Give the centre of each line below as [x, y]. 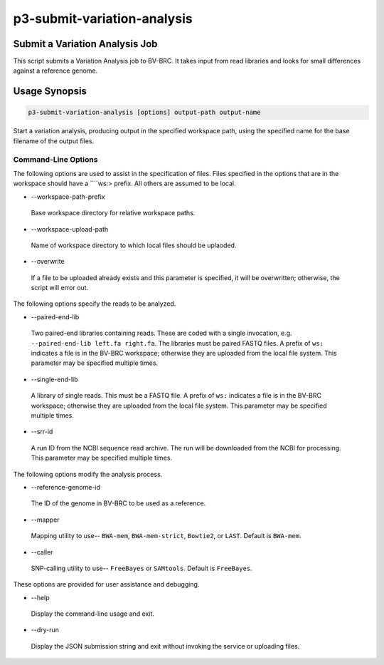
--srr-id [42, 432]
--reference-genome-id [66, 487]
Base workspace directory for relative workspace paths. [113, 213]
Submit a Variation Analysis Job [85, 44]
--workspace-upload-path [70, 229]
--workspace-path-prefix [68, 197]
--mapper [45, 520]
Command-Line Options [55, 159]
